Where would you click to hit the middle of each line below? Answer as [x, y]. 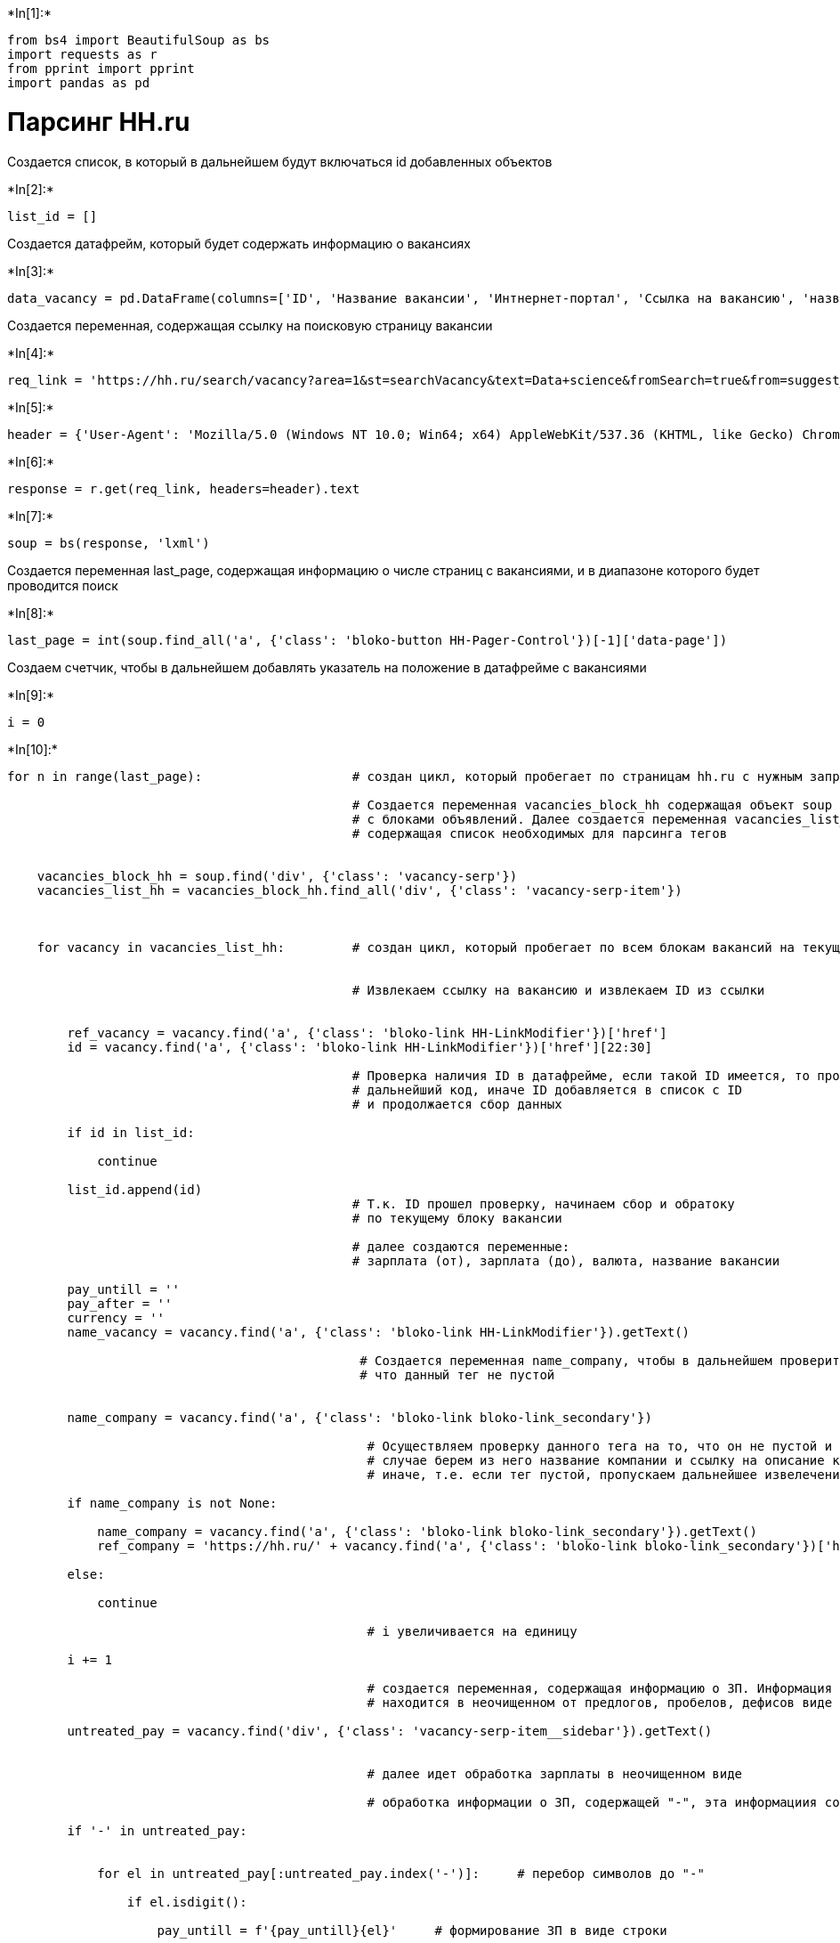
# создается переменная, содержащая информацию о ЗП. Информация [600, 1688]
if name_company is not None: [172, 1503]
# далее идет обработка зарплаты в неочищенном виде [555, 1773]
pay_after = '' [120, 1303]
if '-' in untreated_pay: [157, 1830]
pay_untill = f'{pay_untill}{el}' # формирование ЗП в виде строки [412, 1930]
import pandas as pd [79, 83]
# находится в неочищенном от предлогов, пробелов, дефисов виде [600, 1702]
